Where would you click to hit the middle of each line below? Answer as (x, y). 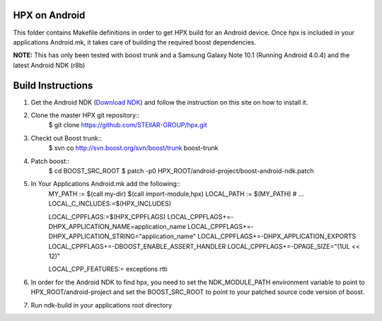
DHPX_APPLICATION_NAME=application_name (117, 226)
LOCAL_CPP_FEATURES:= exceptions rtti (108, 269)
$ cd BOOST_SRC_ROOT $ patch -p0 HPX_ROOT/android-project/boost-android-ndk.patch (181, 170)
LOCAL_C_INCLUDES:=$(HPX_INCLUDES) (110, 204)
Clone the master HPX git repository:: (85, 115)
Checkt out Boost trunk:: (66, 138)
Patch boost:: (50, 161)
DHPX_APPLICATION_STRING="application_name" (122, 236)
